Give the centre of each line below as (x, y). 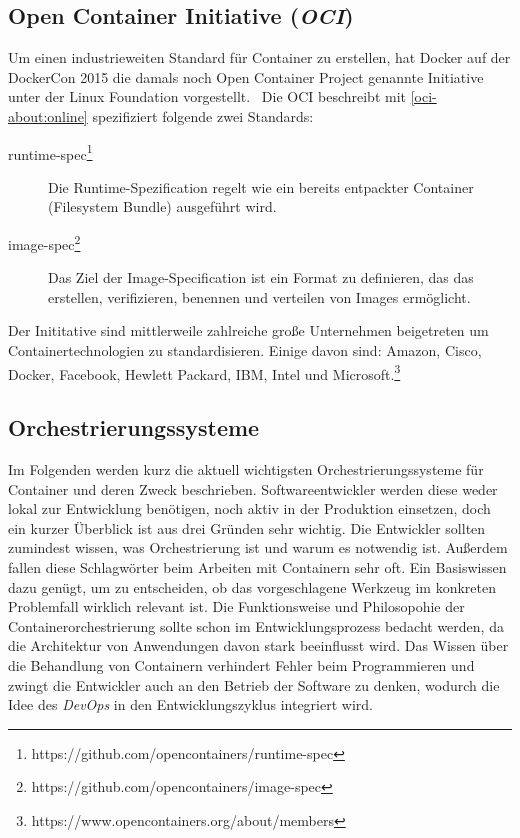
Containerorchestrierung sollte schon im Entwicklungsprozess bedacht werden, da (256, 625)
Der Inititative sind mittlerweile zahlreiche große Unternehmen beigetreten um (248, 330)
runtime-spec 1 (50, 152)
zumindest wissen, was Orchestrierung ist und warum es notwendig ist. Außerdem (258, 547)
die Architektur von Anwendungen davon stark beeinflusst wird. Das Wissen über (258, 645)
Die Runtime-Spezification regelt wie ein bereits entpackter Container (261, 186)
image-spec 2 (44, 242)
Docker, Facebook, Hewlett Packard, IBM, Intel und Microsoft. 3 (204, 372)
